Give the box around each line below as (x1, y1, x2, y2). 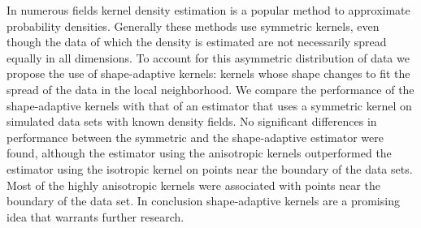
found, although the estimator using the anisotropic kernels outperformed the (7, 144, 392, 161)
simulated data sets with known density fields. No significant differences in (7, 113, 377, 130)
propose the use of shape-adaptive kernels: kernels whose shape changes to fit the (7, 65, 410, 82)
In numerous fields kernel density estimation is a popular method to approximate (7, 2, 410, 18)
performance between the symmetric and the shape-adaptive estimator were (7, 128, 384, 145)
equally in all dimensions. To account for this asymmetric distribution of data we (7, 49, 410, 66)
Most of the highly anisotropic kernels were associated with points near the (7, 176, 380, 193)
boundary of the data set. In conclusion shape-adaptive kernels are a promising (7, 192, 400, 209)
